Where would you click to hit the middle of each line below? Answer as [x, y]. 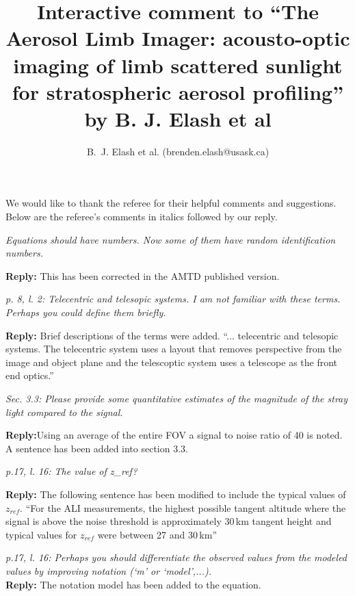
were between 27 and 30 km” [157, 534]
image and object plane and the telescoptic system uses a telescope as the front [172, 362]
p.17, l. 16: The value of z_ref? [71, 471]
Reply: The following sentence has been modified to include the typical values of [176, 494]
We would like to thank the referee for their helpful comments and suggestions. [171, 203]
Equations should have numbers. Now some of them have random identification [171, 239]
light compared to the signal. [64, 412]
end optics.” [30, 375]
